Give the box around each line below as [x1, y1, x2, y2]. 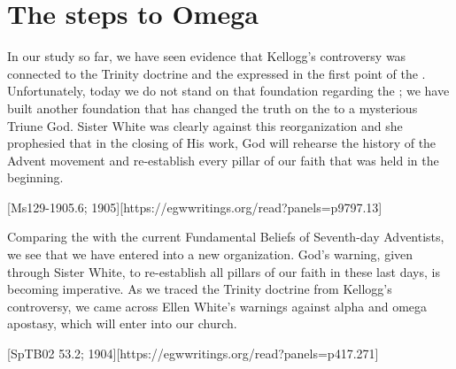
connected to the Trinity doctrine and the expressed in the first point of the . [7, 64, 426, 82]
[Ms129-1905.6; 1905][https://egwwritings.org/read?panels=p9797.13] [7, 197, 383, 216]
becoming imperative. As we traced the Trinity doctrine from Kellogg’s [7, 280, 392, 298]
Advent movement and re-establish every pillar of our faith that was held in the [7, 150, 439, 169]
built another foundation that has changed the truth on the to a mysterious [7, 98, 418, 117]
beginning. [7, 168, 64, 187]
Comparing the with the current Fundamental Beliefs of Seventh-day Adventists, [7, 227, 444, 246]
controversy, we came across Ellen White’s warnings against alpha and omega [7, 296, 428, 315]
